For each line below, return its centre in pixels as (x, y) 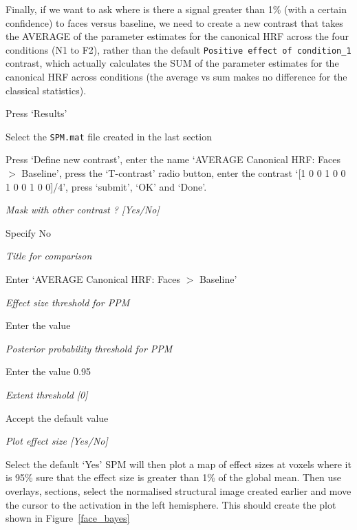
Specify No (29, 232)
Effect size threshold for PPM (68, 302)
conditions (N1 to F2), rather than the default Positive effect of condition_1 (178, 49)
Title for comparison (49, 256)
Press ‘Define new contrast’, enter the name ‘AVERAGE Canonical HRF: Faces (173, 159)
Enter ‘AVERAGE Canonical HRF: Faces (93, 279)
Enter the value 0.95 (48, 371)
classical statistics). (46, 90)
